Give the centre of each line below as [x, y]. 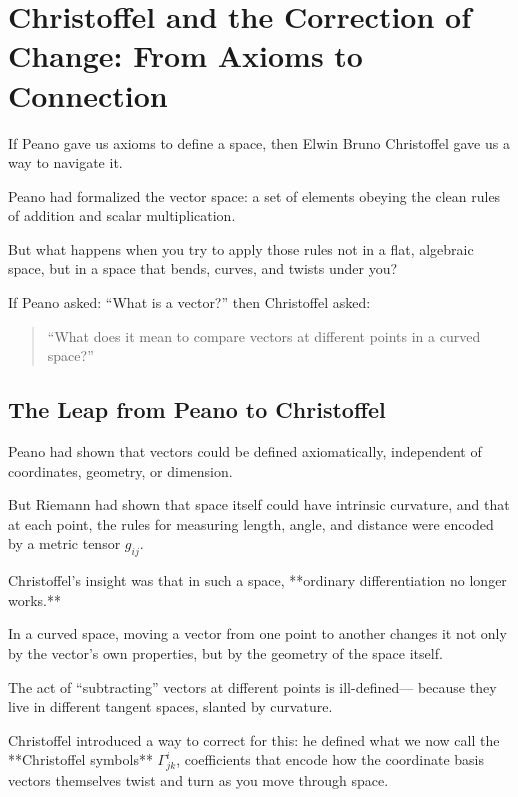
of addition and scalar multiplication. [122, 215]
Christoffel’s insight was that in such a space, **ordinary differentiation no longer [257, 580]
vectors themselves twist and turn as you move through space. [198, 780]
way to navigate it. [65, 162]
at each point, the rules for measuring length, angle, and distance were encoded [251, 523]
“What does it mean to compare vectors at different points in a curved [264, 335]
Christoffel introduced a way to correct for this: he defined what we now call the [254, 739]
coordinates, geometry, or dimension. [120, 470]
